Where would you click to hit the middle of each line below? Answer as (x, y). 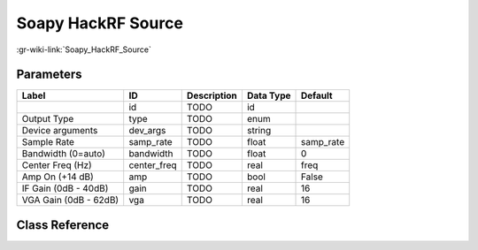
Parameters (49, 75)
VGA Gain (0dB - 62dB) (70, 201)
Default (317, 95)
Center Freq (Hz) (57, 165)
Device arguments (60, 131)
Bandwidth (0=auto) (64, 154)
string (259, 131)
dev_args (147, 131)
